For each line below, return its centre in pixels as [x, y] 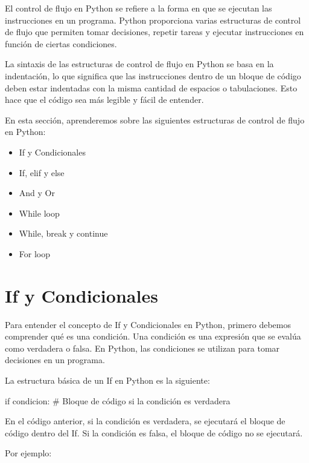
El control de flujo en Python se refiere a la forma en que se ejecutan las [139, 8]
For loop [34, 253]
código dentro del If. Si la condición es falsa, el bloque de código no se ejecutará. [154, 432]
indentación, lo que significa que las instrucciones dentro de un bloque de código [153, 75]
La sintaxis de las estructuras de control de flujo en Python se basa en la [139, 64]
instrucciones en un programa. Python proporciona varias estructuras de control [153, 20]
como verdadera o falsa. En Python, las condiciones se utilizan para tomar [142, 348]
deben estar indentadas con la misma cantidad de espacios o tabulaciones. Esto [151, 87]
